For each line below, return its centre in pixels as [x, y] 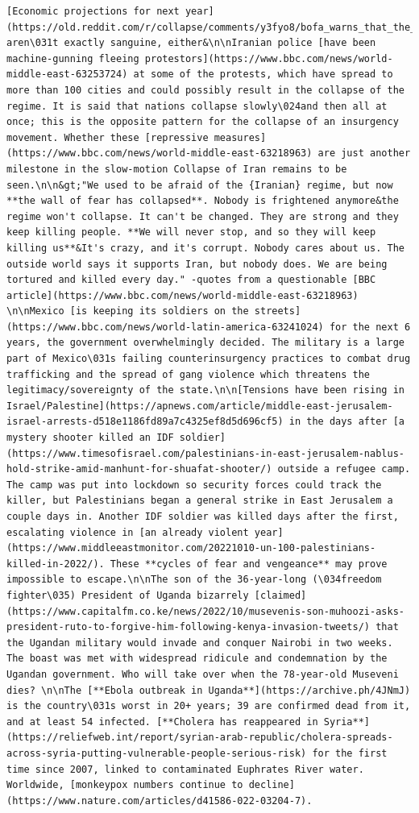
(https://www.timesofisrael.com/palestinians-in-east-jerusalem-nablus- [205, 453]
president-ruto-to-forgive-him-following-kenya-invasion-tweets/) [189, 627]
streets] [278, 311]
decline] [272, 785]
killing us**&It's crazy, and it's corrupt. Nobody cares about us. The [205, 248]
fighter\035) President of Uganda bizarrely [128, 595]
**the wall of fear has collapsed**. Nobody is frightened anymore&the [203, 201]
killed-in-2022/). [56, 564]
